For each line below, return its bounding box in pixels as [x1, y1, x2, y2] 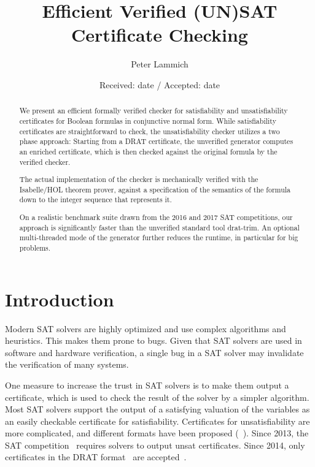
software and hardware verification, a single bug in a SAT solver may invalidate [5, 346, 304, 359]
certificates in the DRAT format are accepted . [5, 450, 187, 463]
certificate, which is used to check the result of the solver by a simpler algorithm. [5, 390, 309, 403]
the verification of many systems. [5, 358, 129, 371]
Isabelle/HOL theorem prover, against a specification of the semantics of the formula [19, 184, 291, 194]
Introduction [5, 286, 114, 311]
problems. [19, 242, 51, 252]
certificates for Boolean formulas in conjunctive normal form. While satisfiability [19, 115, 276, 126]
